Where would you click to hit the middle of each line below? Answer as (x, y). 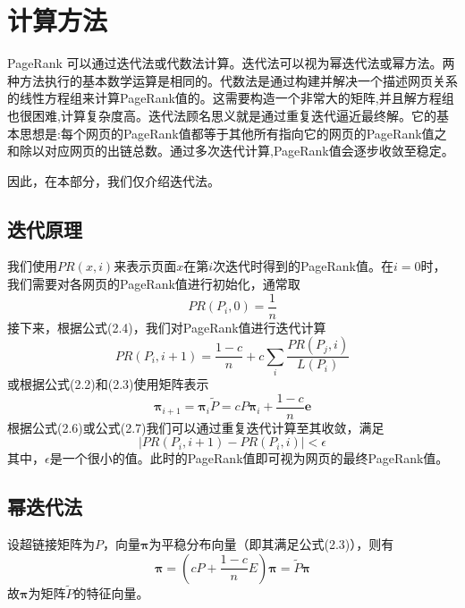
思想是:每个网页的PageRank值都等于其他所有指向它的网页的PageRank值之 (233, 133)
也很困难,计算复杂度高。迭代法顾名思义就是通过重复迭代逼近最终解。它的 (222, 115)
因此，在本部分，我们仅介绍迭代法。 (114, 180)
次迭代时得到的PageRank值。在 (303, 266)
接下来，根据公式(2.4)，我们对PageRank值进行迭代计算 (167, 327)
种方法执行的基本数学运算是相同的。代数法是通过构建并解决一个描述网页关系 (232, 80)
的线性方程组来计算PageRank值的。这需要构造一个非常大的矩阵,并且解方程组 (231, 98)
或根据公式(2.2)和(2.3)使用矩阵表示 (108, 384)
